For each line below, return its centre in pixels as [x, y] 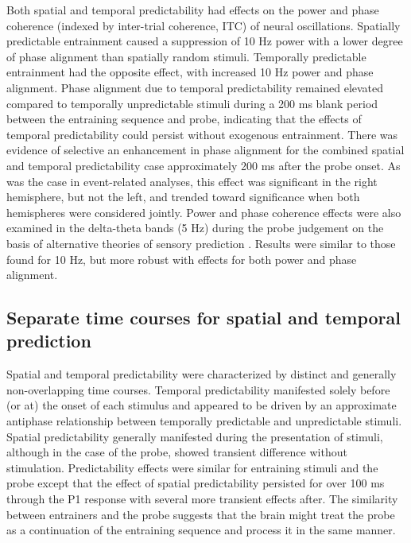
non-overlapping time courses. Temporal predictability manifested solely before [198, 389]
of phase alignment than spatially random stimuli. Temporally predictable [186, 56]
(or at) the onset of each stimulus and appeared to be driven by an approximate [202, 405]
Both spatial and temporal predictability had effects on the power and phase [193, 10]
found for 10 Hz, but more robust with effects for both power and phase [182, 259]
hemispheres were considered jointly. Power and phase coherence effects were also [204, 212]
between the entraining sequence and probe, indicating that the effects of [184, 119]
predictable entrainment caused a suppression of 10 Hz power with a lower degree [205, 41]
